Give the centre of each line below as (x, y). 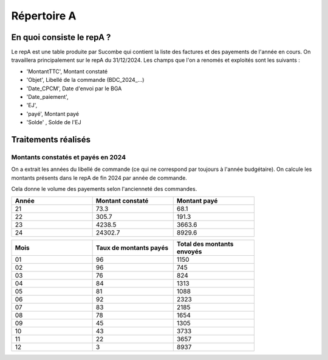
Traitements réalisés (51, 140)
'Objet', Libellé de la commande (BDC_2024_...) (85, 80)
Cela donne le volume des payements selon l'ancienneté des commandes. (104, 189)
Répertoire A (44, 16)
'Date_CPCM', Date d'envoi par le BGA (74, 88)
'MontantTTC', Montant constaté (67, 71)
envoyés (189, 252)
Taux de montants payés (132, 247)
